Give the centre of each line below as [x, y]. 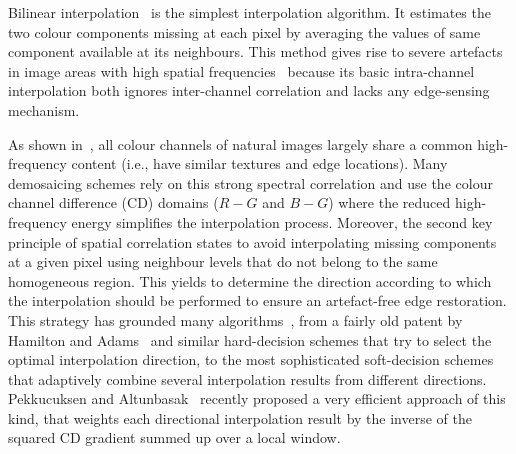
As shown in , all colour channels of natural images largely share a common [240, 143]
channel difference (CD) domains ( [113, 202]
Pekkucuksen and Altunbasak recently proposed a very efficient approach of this [257, 398]
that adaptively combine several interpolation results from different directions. [247, 378]
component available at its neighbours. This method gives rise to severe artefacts [255, 51]
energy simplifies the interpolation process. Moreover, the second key [282, 221]
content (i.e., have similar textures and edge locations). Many [259, 163]
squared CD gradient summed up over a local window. [174, 437]
